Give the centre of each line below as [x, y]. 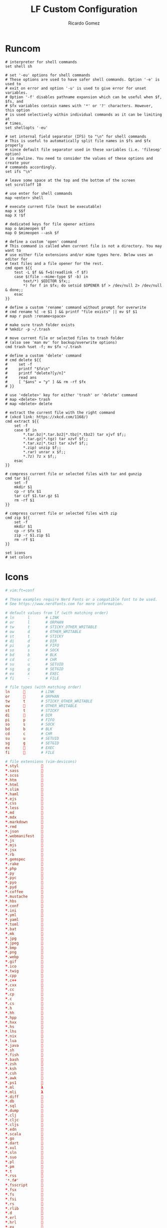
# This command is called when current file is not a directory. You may [84, 246]
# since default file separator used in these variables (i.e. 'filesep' [84, 149]
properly [14, 145]
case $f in [25, 430]
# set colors [19, 557]
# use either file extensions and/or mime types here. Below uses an [79, 255]
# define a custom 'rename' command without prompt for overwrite [76, 307]
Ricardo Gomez [84, 23]
